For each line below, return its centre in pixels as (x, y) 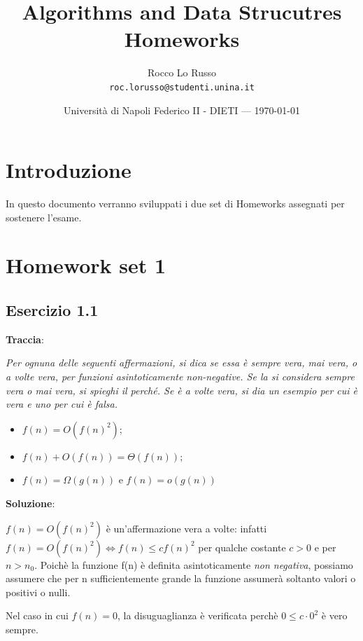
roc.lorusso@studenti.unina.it (182, 87)
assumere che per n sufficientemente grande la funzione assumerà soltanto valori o (181, 578)
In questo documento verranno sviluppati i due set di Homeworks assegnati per (175, 204)
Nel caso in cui (37, 615)
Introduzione (69, 170)
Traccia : (25, 339)
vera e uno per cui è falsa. (62, 404)
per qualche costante (242, 547)
